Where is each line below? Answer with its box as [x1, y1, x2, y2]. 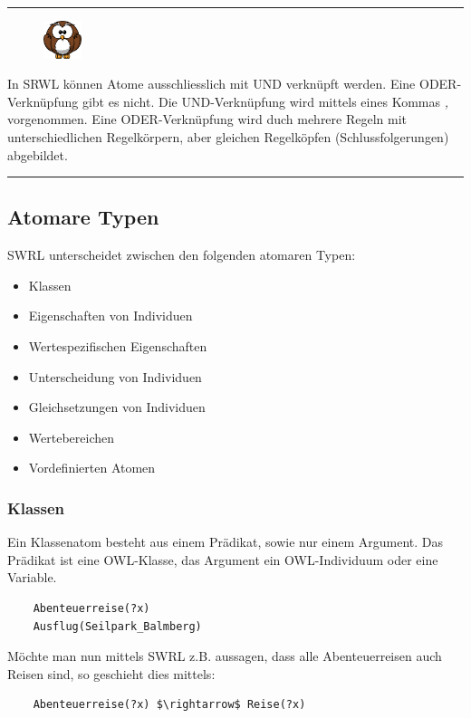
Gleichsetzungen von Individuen [28, 397, 206, 416]
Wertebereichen [28, 427, 114, 446]
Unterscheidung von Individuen [28, 367, 202, 386]
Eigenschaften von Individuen [28, 306, 193, 325]
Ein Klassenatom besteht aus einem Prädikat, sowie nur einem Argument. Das [7, 532, 444, 551]
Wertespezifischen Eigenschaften [28, 337, 207, 356]
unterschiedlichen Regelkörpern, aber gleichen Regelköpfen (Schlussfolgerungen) [7, 127, 449, 146]
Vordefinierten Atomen [28, 458, 156, 477]
